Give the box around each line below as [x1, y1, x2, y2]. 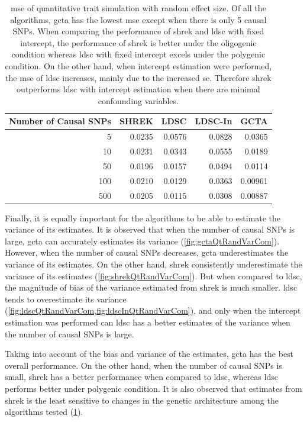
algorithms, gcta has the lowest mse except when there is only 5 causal [10, 13, 267, 25]
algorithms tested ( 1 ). [5, 405, 83, 418]
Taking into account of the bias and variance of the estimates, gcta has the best [5, 347, 294, 360]
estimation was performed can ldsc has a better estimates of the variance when [5, 316, 290, 328]
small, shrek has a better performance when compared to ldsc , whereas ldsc [5, 371, 278, 383]
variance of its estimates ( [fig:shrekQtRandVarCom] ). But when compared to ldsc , [5, 269, 302, 282]
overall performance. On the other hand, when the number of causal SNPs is [5, 359, 282, 371]
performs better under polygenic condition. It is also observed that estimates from [5, 382, 302, 394]
